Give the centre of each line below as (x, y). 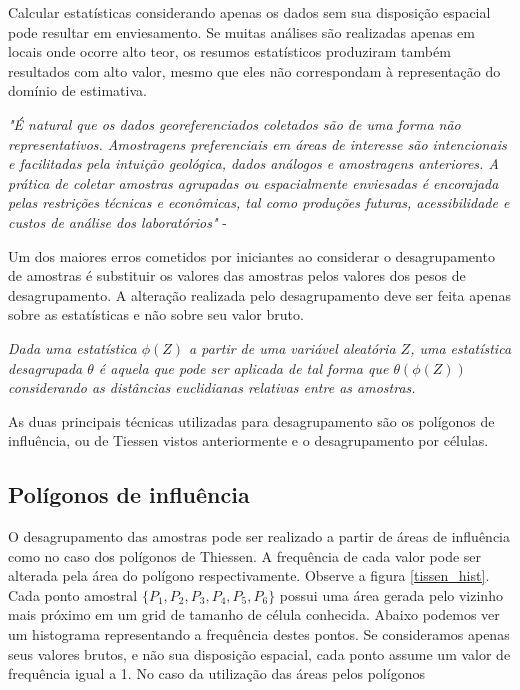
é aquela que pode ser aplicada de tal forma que (243, 367)
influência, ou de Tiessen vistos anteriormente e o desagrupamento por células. (248, 440)
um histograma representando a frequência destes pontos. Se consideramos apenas (259, 634)
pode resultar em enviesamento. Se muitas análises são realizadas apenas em (241, 31)
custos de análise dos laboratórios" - (117, 221)
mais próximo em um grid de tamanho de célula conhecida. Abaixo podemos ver (254, 614)
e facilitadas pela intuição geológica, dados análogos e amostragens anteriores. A (253, 163)
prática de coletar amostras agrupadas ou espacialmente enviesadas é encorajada (253, 182)
